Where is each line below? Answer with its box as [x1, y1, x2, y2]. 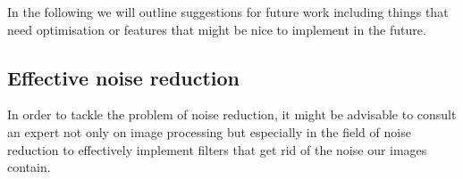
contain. [7, 158, 51, 176]
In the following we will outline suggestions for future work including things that [7, 3, 449, 20]
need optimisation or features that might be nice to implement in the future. [7, 20, 426, 38]
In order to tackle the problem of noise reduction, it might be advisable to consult [7, 105, 457, 124]
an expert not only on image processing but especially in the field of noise [7, 122, 411, 141]
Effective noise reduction [7, 63, 240, 91]
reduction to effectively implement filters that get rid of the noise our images [7, 140, 427, 159]
